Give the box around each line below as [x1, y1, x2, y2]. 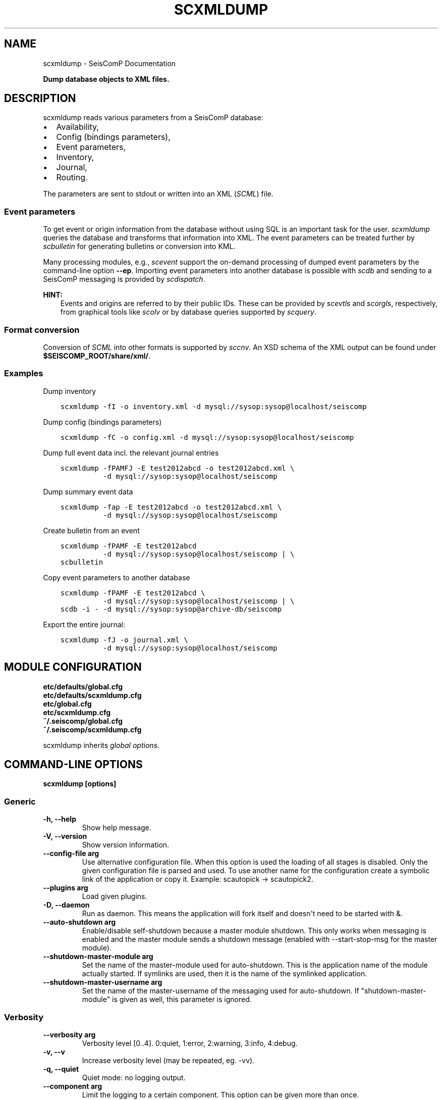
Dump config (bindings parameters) [43, 417, 162, 426]
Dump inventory [43, 386, 96, 395]
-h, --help [43, 815, 76, 824]
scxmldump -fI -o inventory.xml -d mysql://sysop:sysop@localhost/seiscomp [60, 402, 367, 411]
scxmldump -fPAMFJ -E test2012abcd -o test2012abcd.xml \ [60, 464, 295, 472]
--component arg [43, 1081, 102, 1090]
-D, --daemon [43, 901, 90, 910]
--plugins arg [43, 883, 88, 892]
